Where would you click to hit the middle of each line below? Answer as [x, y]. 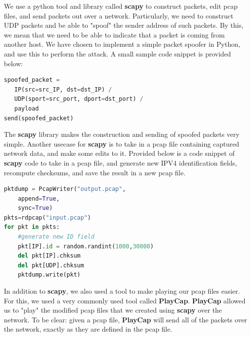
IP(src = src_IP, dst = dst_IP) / [63, 89]
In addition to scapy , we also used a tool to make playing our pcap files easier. [122, 291]
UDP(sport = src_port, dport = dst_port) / [79, 99]
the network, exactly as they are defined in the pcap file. [88, 329]
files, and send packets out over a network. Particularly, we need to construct [119, 15]
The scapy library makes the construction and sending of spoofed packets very [122, 134]
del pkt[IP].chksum [49, 256]
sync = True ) [35, 208]
